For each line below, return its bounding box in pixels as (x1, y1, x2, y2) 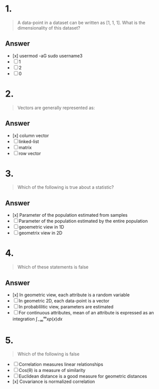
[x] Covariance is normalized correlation (12, 378, 95, 384)
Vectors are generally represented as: (17, 105, 95, 111)
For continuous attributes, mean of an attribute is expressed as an (18, 310, 155, 315)
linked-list (18, 138, 39, 144)
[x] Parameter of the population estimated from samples (12, 212, 128, 218)
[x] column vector (12, 132, 49, 138)
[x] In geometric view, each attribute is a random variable (12, 292, 130, 298)
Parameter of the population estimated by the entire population (18, 218, 148, 224)
